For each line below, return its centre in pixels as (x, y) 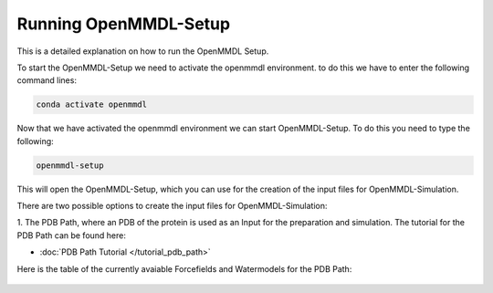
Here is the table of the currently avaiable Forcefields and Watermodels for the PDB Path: (184, 268)
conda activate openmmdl (92, 105)
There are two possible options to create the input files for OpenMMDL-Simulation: (172, 206)
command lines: (47, 80)
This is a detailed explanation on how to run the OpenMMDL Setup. (143, 51)
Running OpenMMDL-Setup (124, 24)
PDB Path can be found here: (72, 235)
